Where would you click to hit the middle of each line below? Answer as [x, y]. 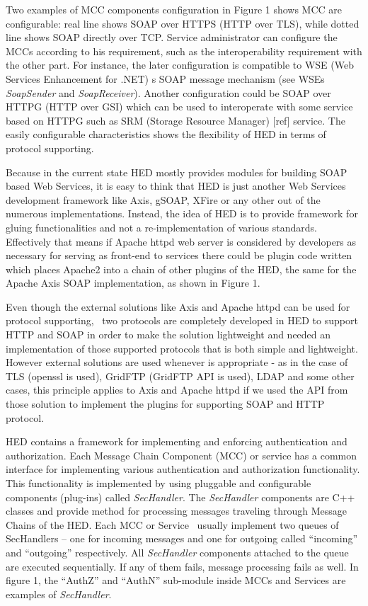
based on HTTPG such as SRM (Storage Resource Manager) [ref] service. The [176, 120]
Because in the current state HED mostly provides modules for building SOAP [177, 172]
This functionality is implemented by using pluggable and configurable [159, 483]
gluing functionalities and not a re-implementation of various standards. [161, 227]
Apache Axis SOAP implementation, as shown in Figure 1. [133, 283]
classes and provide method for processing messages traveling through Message [176, 511]
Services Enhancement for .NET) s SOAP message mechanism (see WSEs [165, 78]
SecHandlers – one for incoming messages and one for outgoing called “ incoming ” [182, 538]
